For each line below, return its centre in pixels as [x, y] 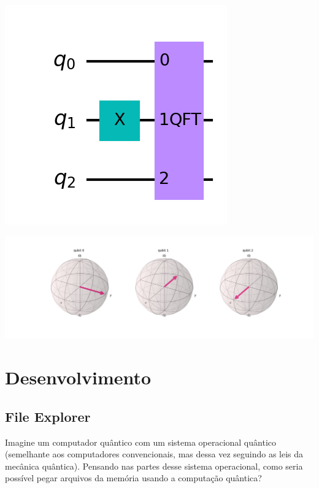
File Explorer [48, 416]
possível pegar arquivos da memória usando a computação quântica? [133, 478]
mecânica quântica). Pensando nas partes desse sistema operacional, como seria [154, 466]
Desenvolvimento [78, 377]
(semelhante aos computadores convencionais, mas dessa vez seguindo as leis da [154, 454]
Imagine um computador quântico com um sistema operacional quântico [140, 442]
